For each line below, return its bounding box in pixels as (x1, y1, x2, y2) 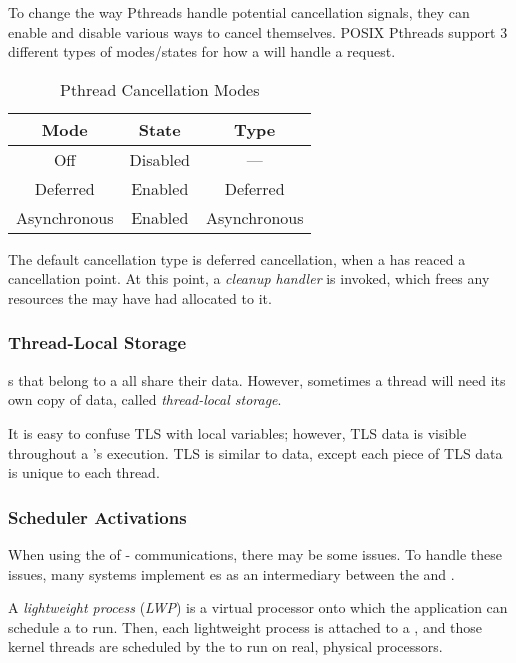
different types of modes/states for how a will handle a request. (8, 41, 396, 62)
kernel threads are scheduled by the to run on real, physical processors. (8, 636, 443, 657)
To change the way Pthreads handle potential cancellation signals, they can (8, 2, 470, 22)
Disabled (129, 147, 190, 171)
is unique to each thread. (8, 462, 160, 483)
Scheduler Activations (8, 504, 187, 529)
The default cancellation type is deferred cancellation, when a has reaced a (8, 248, 466, 269)
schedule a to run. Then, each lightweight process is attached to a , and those (8, 616, 483, 637)
